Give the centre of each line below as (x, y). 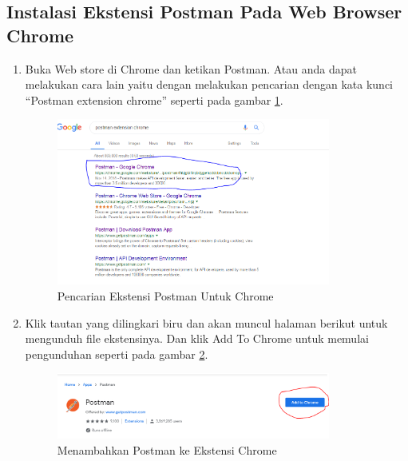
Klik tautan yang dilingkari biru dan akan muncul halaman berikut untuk (206, 322)
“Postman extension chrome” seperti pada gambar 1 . (154, 99)
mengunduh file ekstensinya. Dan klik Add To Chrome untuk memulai (197, 338)
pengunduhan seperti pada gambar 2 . (117, 354)
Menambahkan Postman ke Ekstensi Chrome (167, 450)
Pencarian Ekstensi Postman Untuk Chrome (165, 295)
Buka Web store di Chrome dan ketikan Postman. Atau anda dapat (191, 68)
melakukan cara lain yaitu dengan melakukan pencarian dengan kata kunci (209, 84)
